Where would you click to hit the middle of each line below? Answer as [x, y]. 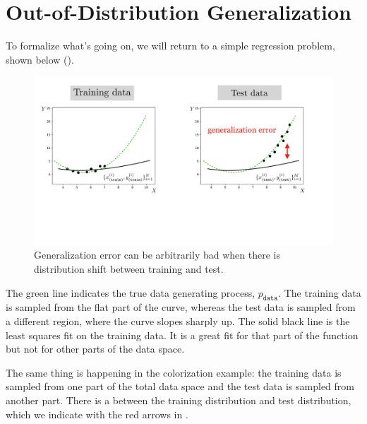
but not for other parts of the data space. [95, 349]
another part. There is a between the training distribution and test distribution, [179, 400]
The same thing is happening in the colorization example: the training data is [174, 372]
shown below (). [40, 59]
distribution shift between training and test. [129, 269]
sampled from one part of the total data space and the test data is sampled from [180, 386]
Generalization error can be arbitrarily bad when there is [157, 255]
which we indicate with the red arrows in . [97, 414]
